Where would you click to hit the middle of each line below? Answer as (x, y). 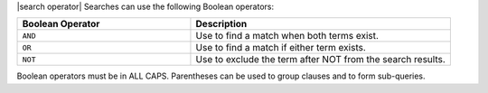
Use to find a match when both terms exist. (287, 36)
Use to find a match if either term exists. (281, 48)
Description (221, 24)
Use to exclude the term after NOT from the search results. (321, 60)
